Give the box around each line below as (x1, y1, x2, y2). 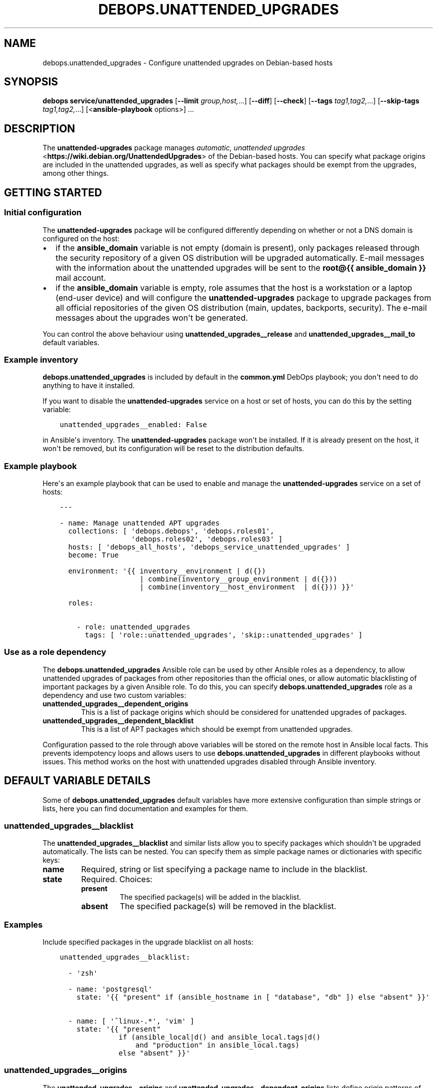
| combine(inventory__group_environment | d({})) (139, 575, 338, 583)
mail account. (55, 272, 106, 283)
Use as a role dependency (4, 647, 106, 657)
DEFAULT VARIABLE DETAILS (4, 774, 151, 787)
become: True (68, 551, 119, 559)
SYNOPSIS (4, 75, 58, 88)
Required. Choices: (81, 874, 153, 885)
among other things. (42, 169, 109, 178)
